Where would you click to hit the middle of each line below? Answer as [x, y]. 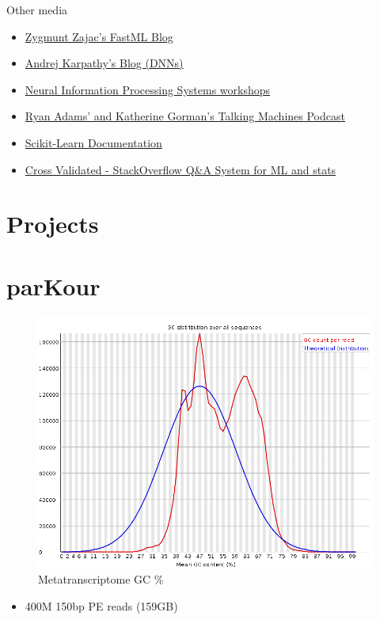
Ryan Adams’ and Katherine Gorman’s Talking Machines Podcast [185, 116]
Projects [53, 224]
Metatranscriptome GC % [101, 579]
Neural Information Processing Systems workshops [147, 89]
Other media [37, 10]
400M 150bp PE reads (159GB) [101, 605]
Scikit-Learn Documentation [93, 142]
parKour [53, 285]
